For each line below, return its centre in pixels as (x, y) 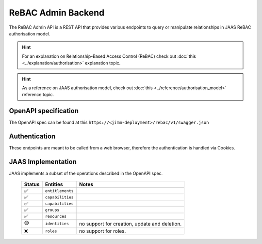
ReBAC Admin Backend (57, 13)
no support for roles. (103, 231)
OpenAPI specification (44, 111)
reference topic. (38, 95)
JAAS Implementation (43, 162)
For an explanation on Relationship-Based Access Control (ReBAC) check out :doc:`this (109, 56)
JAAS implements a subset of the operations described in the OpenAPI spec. (86, 173)
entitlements (59, 191)
